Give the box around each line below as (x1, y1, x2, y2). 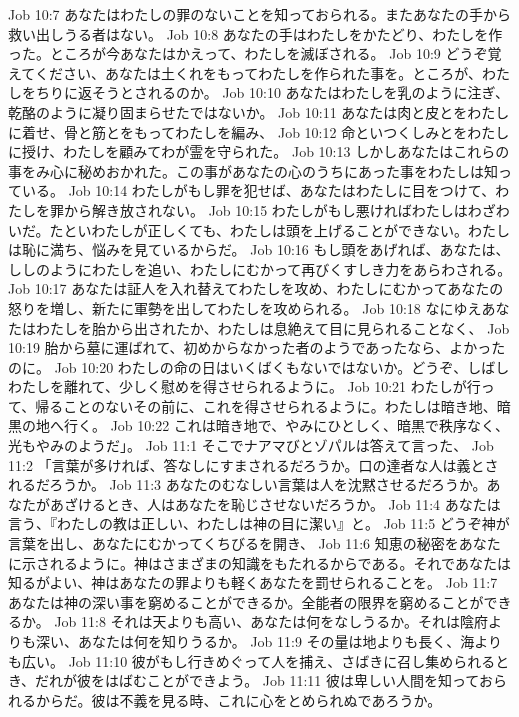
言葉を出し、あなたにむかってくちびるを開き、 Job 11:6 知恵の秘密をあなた (8, 533, 501, 554)
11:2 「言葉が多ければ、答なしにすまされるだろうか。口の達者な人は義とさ (8, 454, 499, 475)
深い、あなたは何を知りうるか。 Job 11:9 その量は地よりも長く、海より (35, 631, 503, 651)
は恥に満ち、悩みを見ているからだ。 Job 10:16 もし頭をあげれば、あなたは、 (8, 239, 510, 260)
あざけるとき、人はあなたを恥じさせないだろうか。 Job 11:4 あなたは (49, 493, 501, 514)
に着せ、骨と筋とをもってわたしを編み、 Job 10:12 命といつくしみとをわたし (8, 121, 510, 142)
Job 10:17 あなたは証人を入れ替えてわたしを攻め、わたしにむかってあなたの (8, 278, 504, 299)
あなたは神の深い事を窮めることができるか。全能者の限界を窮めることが (8, 591, 484, 612)
